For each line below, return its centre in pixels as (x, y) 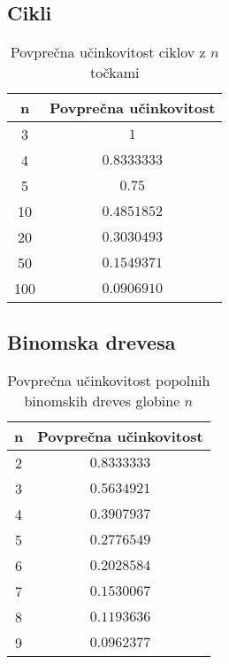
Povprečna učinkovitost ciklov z (108, 52)
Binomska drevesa (92, 341)
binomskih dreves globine (102, 401)
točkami (114, 73)
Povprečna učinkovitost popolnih (109, 381)
